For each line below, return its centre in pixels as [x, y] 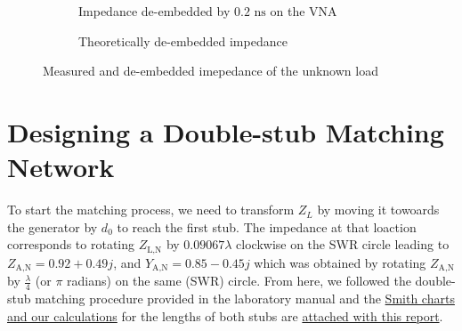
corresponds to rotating [71, 244]
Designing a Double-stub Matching [226, 131]
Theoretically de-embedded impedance [183, 40]
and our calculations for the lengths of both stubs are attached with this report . [225, 315]
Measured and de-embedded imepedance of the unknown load [211, 71]
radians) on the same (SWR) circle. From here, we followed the [239, 281]
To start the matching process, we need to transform [151, 210]
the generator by [53, 226]
